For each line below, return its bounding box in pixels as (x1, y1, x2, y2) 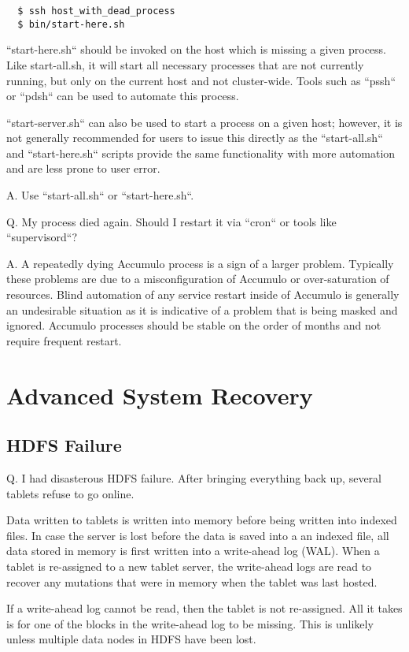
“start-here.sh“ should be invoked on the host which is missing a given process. (6, 41, 386, 58)
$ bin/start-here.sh (17, 18, 125, 30)
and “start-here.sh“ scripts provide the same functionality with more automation (6, 144, 396, 161)
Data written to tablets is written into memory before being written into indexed (6, 512, 397, 528)
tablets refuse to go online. (6, 485, 134, 501)
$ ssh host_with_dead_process (17, 6, 175, 17)
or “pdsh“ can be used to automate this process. (6, 88, 239, 104)
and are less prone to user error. (6, 160, 160, 177)
